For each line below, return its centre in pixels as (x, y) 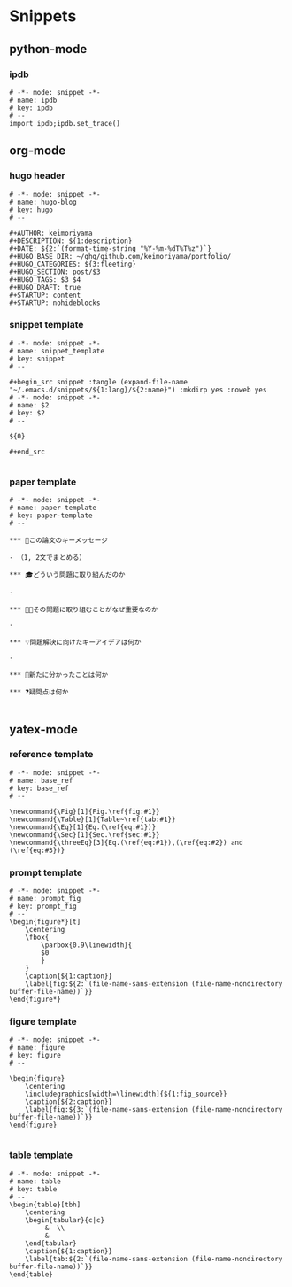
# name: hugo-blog (43, 202)
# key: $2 (27, 413)
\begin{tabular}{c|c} (65, 1220)
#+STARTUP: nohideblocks (55, 303)
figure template (43, 1022)
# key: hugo (31, 210)
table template (41, 1155)
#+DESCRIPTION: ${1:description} (71, 241)
